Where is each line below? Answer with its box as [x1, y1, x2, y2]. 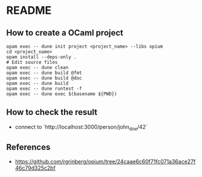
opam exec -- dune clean [6, 64, 69, 70]
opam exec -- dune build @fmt [6, 70, 83, 76]
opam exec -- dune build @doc [6, 75, 83, 81]
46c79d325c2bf [14, 164, 56, 172]
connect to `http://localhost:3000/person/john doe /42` [14, 123, 148, 132]
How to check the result [6, 107, 98, 117]
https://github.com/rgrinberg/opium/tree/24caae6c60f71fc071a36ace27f [14, 158, 196, 166]
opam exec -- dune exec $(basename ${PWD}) [6, 91, 118, 97]
